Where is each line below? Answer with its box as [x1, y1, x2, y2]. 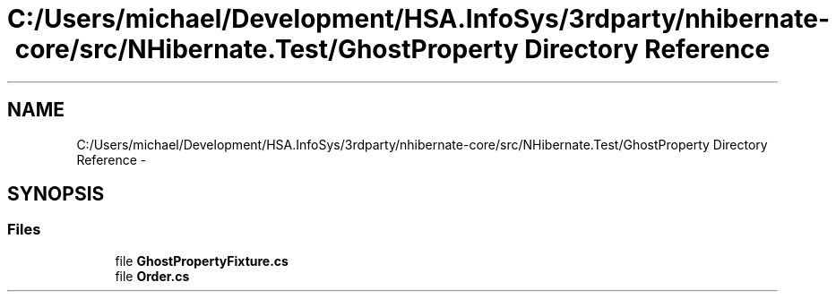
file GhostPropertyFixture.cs [115, 252, 289, 269]
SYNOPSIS [7, 183, 105, 206]
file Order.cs [115, 268, 190, 284]
